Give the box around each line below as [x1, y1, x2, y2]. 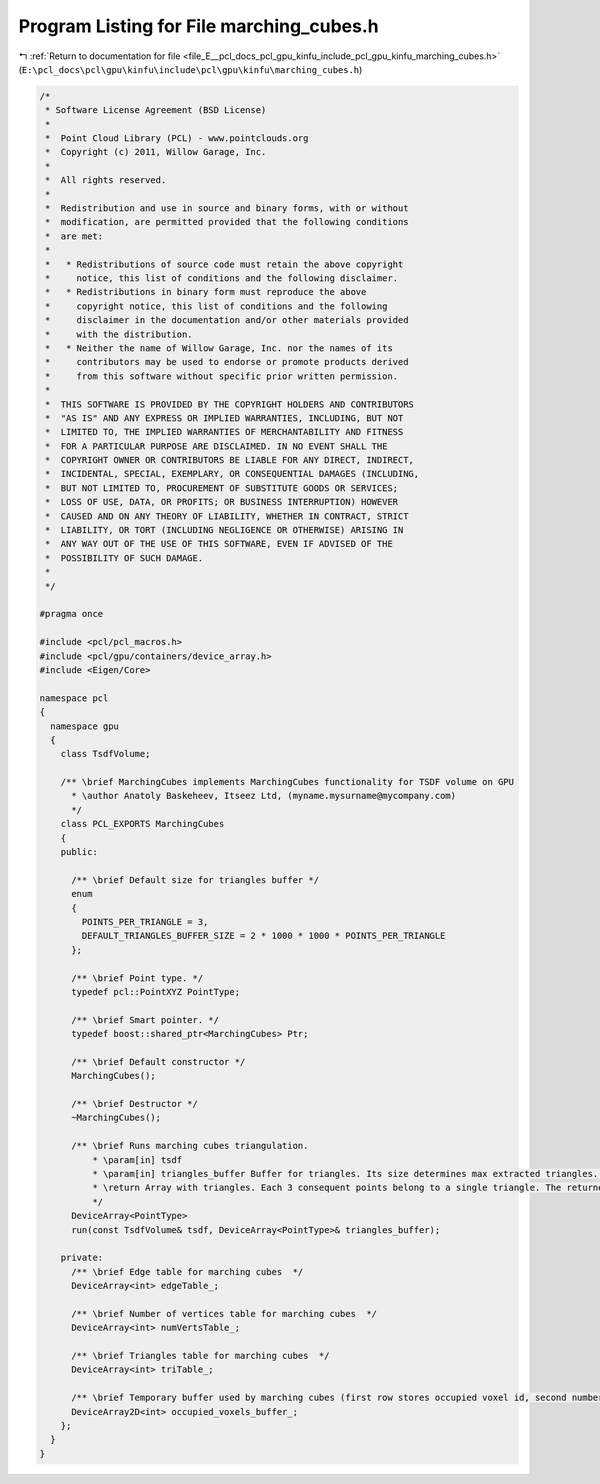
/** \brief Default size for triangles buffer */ [71, 874, 320, 885]
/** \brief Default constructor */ [71, 1056, 246, 1067]
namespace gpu [50, 720, 120, 732]
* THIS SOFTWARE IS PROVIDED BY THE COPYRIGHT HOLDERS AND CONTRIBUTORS [45, 398, 415, 410]
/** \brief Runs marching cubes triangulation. [71, 1140, 309, 1152]
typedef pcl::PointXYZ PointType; [71, 986, 240, 997]
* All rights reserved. [45, 175, 167, 186]
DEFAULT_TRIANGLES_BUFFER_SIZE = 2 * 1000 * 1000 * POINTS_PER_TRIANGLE [81, 930, 446, 942]
